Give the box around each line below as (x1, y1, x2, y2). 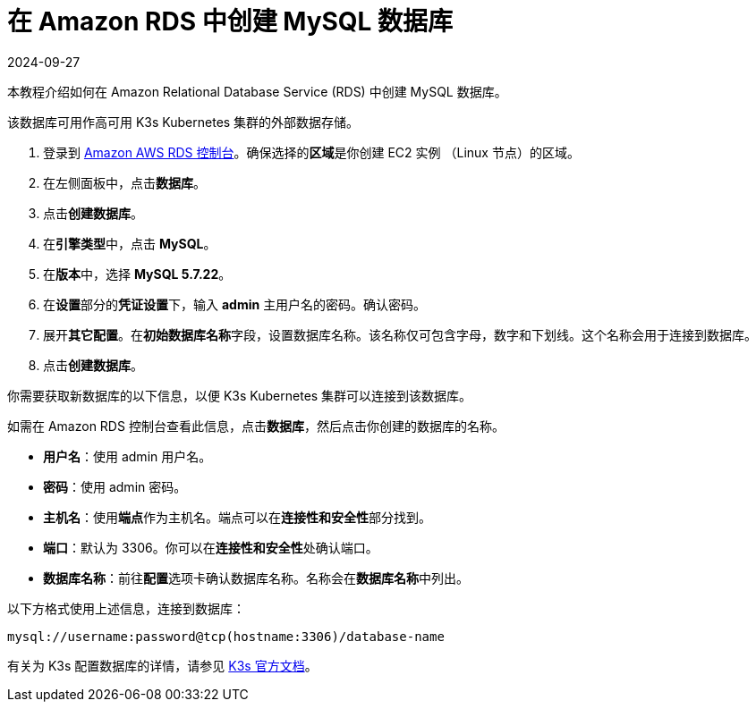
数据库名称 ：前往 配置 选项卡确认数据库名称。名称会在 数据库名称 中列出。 (43, 570, 469, 586)
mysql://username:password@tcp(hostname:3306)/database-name (7, 629, 445, 644)
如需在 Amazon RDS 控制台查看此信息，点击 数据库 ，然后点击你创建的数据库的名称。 (7, 418, 505, 434)
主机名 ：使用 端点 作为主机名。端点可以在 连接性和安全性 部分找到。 (43, 509, 431, 525)
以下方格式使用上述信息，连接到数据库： (7, 600, 245, 616)
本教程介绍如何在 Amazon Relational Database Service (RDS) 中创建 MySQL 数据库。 (7, 83, 507, 99)
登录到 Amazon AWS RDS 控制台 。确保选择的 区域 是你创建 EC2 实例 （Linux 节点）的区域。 (43, 144, 580, 160)
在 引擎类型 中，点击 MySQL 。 (43, 235, 217, 251)
